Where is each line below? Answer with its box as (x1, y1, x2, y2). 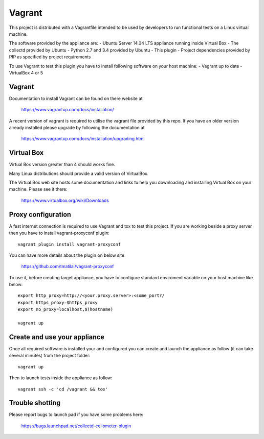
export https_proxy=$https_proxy (18, 299, 98, 305)
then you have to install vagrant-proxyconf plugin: (9, 230, 110, 236)
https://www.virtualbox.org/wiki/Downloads (21, 197, 109, 203)
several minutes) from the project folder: (9, 353, 90, 359)
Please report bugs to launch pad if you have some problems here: (9, 412, 144, 417)
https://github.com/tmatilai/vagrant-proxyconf (21, 264, 114, 269)
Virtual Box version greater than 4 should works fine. (9, 162, 115, 168)
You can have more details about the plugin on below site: (9, 252, 126, 258)
